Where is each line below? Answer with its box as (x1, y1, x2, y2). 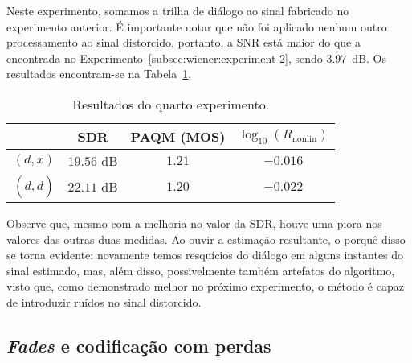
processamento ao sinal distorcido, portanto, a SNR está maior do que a (6, 34, 361, 51)
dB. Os (352, 49, 387, 66)
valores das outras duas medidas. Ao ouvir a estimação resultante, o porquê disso (6, 230, 406, 247)
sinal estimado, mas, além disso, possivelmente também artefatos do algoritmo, (6, 262, 395, 278)
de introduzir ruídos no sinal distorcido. (6, 293, 202, 310)
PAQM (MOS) (130, 126, 226, 146)
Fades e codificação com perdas (6, 332, 271, 357)
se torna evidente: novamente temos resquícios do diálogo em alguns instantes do (6, 246, 404, 263)
